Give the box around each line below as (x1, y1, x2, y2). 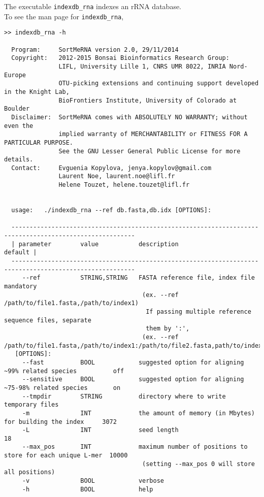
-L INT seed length (22, 426, 179, 434)
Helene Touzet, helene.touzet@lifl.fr (58, 181, 190, 189)
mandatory (4, 283, 37, 290)
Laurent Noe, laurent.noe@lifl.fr (58, 173, 175, 180)
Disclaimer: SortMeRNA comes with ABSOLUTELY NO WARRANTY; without (11, 113, 248, 121)
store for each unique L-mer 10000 (4, 452, 128, 459)
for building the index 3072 (4, 418, 117, 425)
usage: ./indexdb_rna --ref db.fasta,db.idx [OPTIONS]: (11, 207, 212, 214)
